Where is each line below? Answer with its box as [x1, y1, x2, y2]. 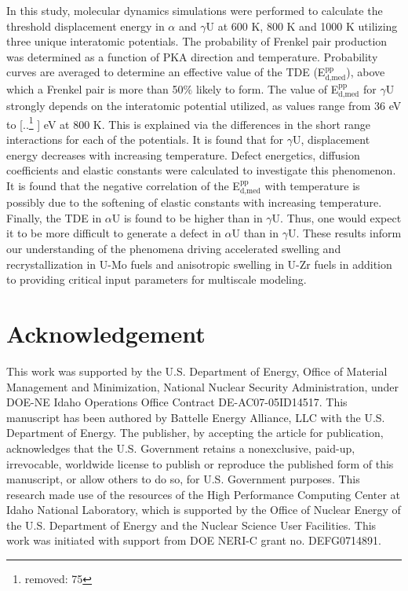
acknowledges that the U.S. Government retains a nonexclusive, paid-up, [6, 439, 355, 456]
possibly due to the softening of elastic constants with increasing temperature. [6, 194, 382, 211]
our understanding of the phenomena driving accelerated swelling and [6, 240, 341, 257]
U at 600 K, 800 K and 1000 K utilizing [206, 17, 398, 34]
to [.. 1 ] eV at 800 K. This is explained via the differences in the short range [6, 113, 370, 132]
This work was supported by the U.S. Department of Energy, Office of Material [6, 362, 388, 379]
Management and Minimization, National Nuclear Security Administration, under [6, 378, 399, 395]
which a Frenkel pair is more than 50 [6, 80, 184, 97]
